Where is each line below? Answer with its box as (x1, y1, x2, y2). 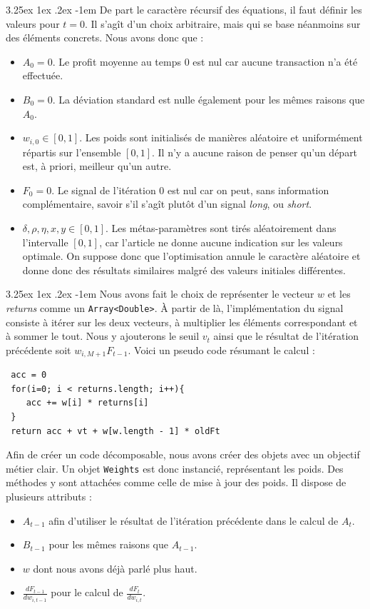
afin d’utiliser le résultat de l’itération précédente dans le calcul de (48, 513, 339, 528)
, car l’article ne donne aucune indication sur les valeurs (99, 234, 343, 249)
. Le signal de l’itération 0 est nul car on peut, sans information (51, 182, 329, 197)
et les (327, 286, 351, 301)
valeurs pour (6, 16, 60, 31)
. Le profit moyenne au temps (52, 54, 181, 69)
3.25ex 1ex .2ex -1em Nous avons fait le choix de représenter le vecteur (6, 286, 314, 301)
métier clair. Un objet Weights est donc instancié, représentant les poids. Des (6, 460, 344, 475)
